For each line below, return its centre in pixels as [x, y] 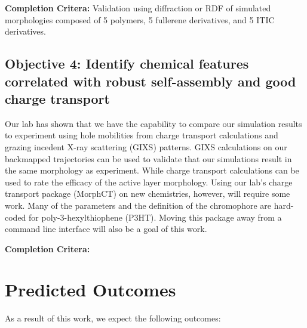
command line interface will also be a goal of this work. [106, 229]
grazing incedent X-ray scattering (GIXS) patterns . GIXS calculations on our [146, 146]
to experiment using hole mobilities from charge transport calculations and [142, 135]
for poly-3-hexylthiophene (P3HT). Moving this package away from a [155, 217]
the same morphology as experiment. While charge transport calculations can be [152, 170]
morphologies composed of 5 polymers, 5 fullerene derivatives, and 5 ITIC [140, 19]
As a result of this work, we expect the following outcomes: [113, 318]
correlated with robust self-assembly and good [151, 81]
